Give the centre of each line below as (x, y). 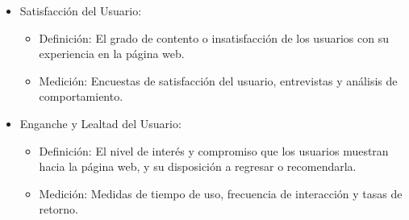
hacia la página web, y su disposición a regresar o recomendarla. (198, 166)
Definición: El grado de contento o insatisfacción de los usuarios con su (214, 37)
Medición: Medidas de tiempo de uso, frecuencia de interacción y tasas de (221, 193)
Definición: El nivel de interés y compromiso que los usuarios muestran (214, 150)
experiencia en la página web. (112, 54)
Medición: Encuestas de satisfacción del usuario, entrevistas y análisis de (218, 80)
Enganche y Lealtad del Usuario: (100, 123)
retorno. (58, 209)
